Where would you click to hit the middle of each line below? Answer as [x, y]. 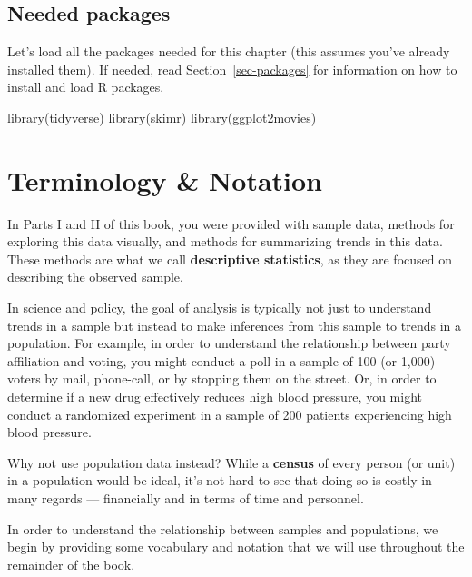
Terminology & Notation [165, 179]
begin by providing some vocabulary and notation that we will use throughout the [236, 547]
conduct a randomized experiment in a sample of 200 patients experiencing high [230, 414]
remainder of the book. [71, 564]
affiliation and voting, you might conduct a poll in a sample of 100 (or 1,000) [221, 360]
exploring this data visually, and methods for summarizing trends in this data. [225, 241]
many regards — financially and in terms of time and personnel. [186, 498]
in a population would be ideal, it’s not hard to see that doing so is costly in [220, 480]
